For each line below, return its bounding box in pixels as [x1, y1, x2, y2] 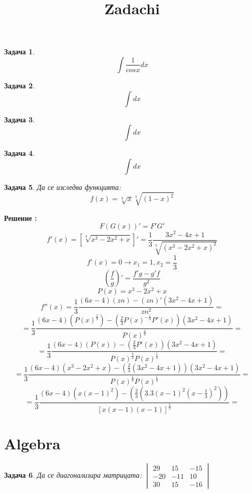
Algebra [4, 433, 60, 454]
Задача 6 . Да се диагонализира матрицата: [4, 470, 142, 480]
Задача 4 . [4, 148, 35, 158]
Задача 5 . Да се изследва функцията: [4, 181, 121, 192]
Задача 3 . [4, 114, 35, 124]
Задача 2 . [4, 80, 35, 90]
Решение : [4, 212, 37, 223]
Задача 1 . [4, 46, 35, 57]
